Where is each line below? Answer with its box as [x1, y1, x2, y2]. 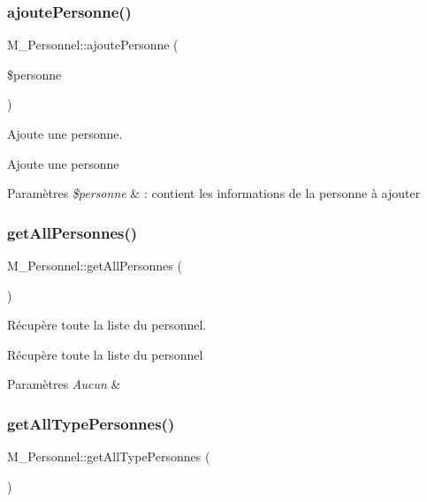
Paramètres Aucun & [7, 375, 121, 393]
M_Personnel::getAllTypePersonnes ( [7, 447, 210, 466]
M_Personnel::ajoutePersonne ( [7, 35, 179, 54]
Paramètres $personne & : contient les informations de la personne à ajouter [7, 184, 421, 202]
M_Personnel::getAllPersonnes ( [7, 256, 182, 274]
